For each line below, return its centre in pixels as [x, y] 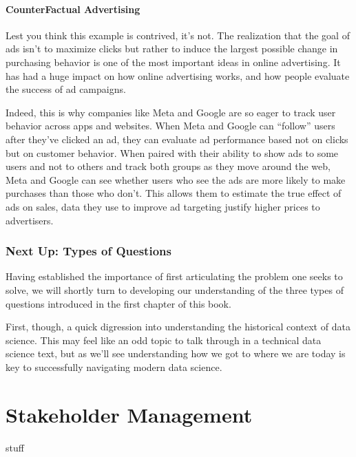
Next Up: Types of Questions [88, 251]
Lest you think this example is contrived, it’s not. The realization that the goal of [178, 35]
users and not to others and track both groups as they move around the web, [168, 166]
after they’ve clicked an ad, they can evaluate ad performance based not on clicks [177, 139]
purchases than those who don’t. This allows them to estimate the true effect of [174, 193]
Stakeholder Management [129, 414]
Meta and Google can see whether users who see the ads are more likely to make [176, 179]
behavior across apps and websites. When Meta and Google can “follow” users [170, 126]
